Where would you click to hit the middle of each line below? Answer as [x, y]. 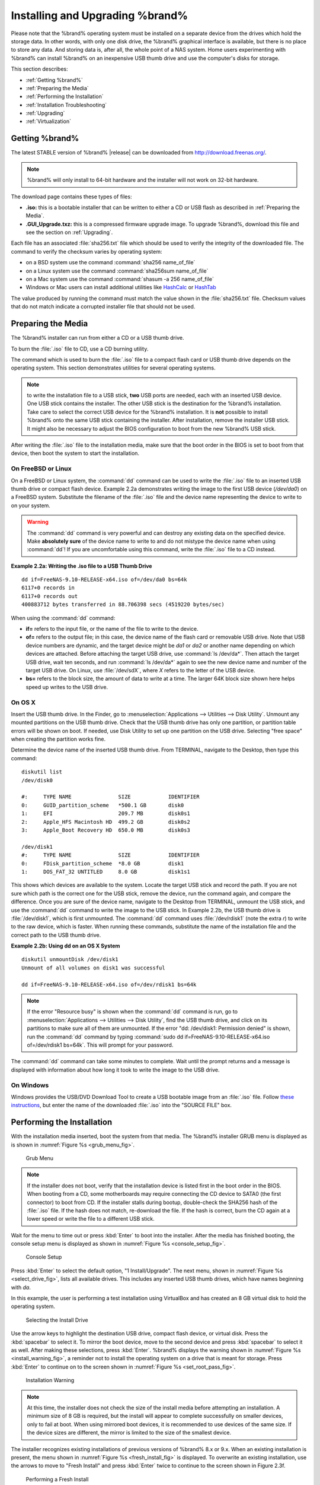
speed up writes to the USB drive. [67, 687]
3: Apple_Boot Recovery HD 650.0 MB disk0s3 [106, 830]
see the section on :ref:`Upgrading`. [69, 232]
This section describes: [39, 69]
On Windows [30, 1085]
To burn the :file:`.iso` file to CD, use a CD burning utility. [80, 349]
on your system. [31, 505]
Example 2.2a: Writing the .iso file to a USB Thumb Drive [81, 566]
